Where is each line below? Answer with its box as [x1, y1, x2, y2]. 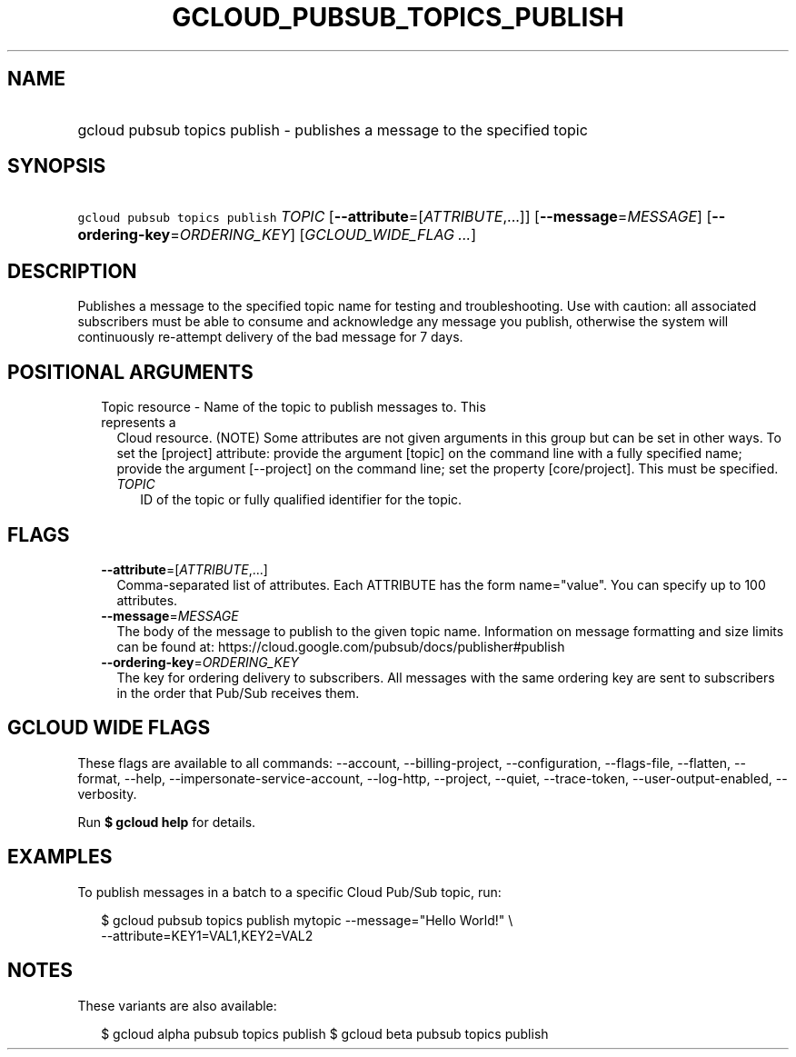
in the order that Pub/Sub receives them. [116, 684, 360, 701]
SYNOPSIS [7, 155, 106, 178]
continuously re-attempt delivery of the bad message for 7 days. [77, 329, 463, 345]
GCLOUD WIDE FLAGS [7, 716, 211, 740]
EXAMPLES [7, 845, 113, 869]
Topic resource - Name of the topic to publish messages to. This [101, 399, 486, 415]
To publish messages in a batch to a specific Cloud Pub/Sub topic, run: [77, 883, 502, 900]
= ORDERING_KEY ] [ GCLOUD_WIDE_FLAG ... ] [170, 225, 476, 244]
